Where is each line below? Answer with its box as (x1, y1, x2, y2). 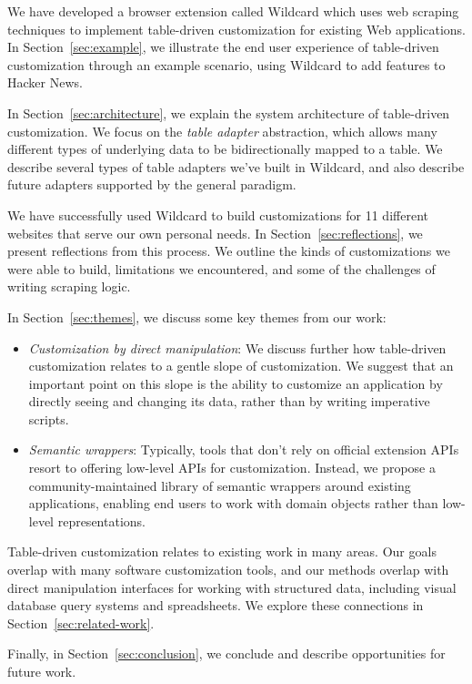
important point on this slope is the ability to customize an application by (28, 373, 443, 393)
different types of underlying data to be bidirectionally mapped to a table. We (7, 139, 443, 158)
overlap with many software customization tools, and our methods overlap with (7, 560, 449, 579)
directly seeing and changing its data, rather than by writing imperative (28, 392, 430, 411)
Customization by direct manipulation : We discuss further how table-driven (28, 338, 447, 357)
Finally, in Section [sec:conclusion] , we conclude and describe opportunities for (7, 644, 446, 663)
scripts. (28, 409, 69, 428)
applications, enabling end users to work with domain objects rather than (28, 494, 438, 513)
